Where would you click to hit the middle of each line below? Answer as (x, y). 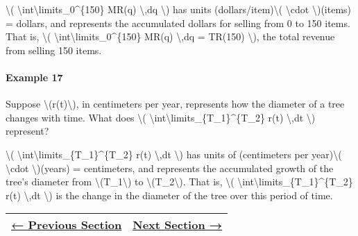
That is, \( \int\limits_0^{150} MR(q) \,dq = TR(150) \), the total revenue (170, 36)
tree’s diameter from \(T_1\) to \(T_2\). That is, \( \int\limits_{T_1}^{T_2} (179, 182)
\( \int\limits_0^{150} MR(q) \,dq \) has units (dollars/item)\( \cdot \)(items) (179, 9)
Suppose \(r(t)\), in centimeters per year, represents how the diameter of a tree (175, 104)
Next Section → (178, 225)
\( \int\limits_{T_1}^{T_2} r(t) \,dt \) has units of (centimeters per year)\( (174, 154)
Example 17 (34, 77)
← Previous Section (67, 225)
